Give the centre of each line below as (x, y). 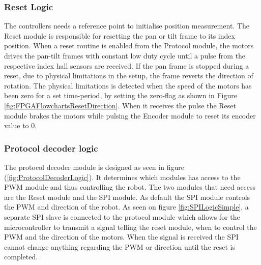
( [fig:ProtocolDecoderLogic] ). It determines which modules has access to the (122, 177)
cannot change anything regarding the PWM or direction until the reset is (120, 246)
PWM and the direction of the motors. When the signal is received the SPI (121, 237)
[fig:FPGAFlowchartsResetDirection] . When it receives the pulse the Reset (120, 105)
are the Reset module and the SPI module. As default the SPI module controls (127, 197)
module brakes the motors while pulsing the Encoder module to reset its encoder (130, 115)
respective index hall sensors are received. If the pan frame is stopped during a (127, 65)
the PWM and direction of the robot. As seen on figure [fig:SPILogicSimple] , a (126, 207)
